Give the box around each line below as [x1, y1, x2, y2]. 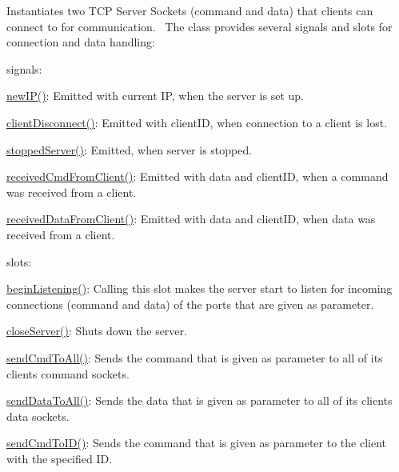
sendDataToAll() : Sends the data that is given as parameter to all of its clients [6, 392, 393, 409]
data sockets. [6, 407, 70, 424]
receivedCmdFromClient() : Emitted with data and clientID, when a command [6, 168, 389, 185]
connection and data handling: [6, 34, 155, 50]
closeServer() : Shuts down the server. [6, 322, 187, 339]
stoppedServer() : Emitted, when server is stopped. [6, 141, 253, 158]
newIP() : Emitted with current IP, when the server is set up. [6, 87, 304, 104]
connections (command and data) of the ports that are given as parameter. [6, 295, 374, 312]
